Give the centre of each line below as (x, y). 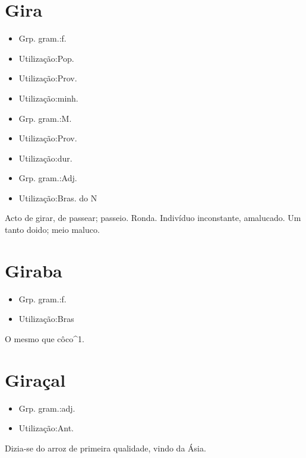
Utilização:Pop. (46, 58)
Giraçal (35, 379)
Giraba (34, 270)
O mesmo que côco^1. (45, 338)
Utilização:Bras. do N (58, 198)
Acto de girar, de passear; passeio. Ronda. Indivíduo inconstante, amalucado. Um (153, 218)
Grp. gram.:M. (45, 118)
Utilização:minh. (48, 98)
